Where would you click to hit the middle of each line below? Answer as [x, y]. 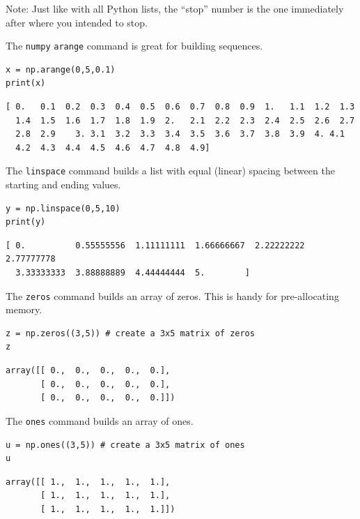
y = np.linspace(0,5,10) [63, 208]
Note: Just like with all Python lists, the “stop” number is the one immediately [175, 8]
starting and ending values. [63, 185]
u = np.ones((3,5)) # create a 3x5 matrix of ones [125, 445]
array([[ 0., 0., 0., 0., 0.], [88, 371]
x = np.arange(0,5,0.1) [61, 69]
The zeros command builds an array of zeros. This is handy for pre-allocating [172, 295]
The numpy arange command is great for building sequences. [134, 46]
